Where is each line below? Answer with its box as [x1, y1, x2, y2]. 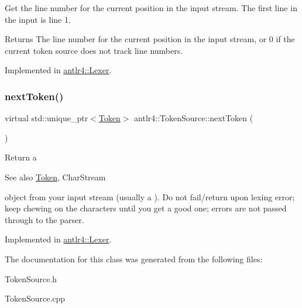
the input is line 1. [5, 13, 71, 25]
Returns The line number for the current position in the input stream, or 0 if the [5, 33, 295, 45]
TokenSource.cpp [5, 292, 66, 304]
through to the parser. [5, 213, 84, 225]
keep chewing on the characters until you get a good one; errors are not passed [5, 202, 287, 214]
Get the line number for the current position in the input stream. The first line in [5, 2, 297, 13]
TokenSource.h [5, 272, 57, 285]
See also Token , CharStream [5, 170, 106, 183]
